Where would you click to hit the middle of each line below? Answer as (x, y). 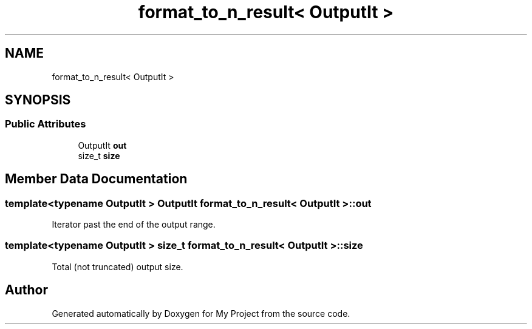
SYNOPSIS (38, 100)
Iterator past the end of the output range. (134, 225)
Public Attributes (46, 124)
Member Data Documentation (96, 179)
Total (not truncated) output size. (118, 266)
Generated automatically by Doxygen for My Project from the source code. (201, 313)
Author (26, 290)
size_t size (99, 155)
